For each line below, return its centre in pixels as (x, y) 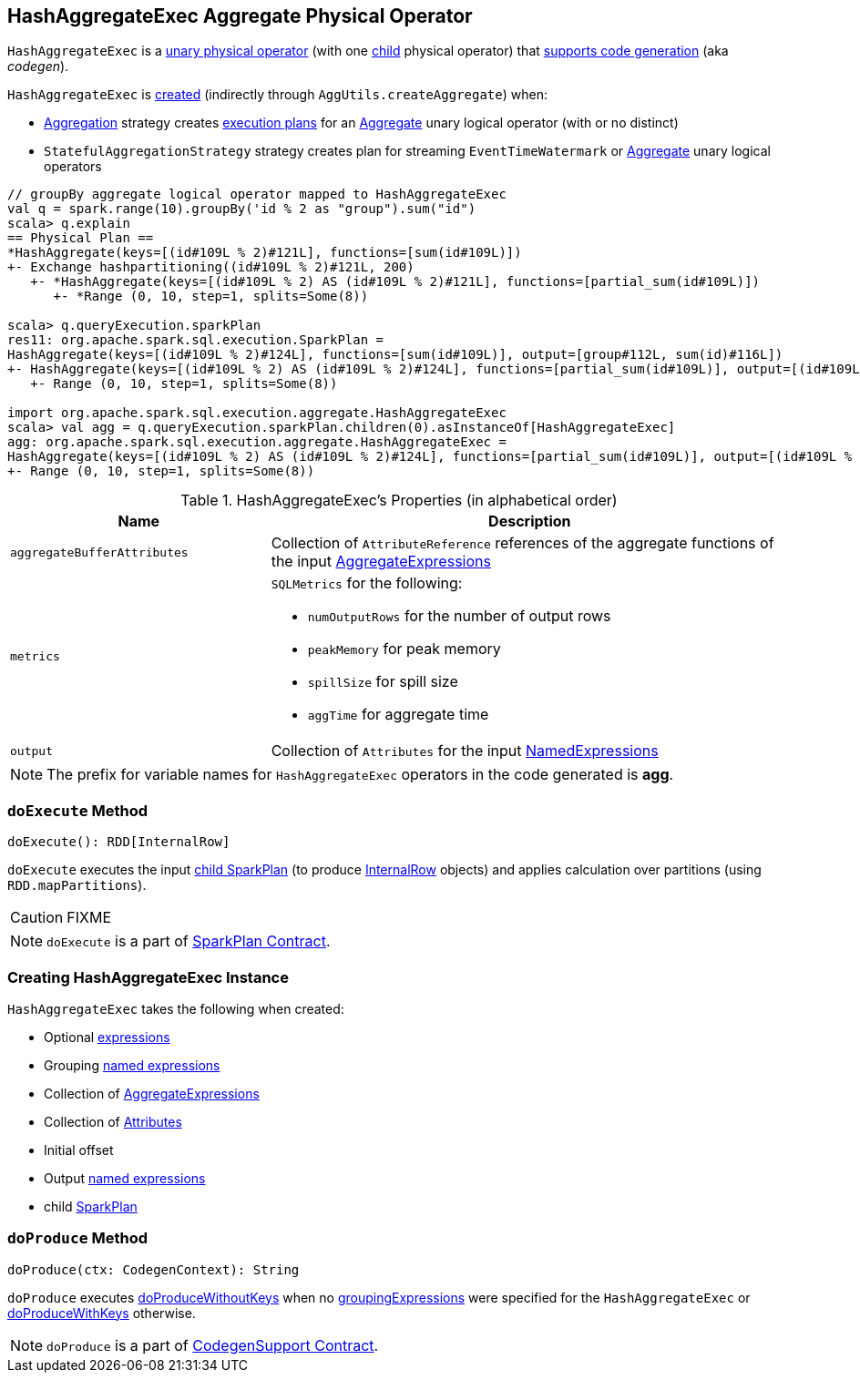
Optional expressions (107, 1037)
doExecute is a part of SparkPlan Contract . (189, 941)
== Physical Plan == (81, 238)
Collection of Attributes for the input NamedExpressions (465, 751)
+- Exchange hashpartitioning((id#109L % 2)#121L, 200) (211, 267)
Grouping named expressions (132, 1065)
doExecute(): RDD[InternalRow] (119, 842)
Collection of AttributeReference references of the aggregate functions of (522, 543)
